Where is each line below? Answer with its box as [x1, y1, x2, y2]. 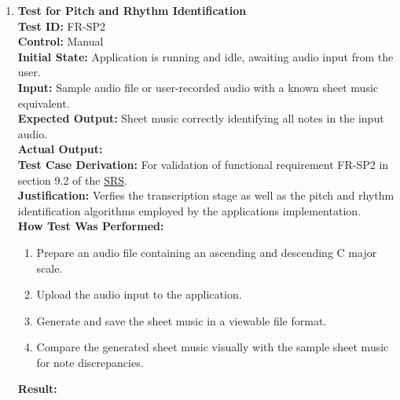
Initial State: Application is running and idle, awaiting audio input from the [17, 48, 394, 64]
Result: [17, 380, 57, 397]
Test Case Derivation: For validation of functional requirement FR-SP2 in [17, 156, 389, 172]
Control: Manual [17, 33, 104, 50]
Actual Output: [17, 141, 103, 157]
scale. [36, 259, 63, 276]
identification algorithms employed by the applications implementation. [17, 202, 361, 218]
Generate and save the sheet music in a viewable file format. [36, 312, 327, 328]
